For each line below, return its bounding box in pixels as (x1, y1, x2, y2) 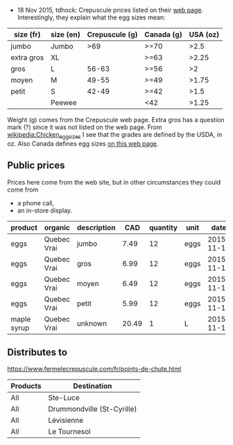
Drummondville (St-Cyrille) (48, 404, 137, 414)
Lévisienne (48, 416, 84, 426)
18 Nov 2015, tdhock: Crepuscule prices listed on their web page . (17, 6, 203, 14)
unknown (76, 319, 107, 328)
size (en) (51, 30, 81, 39)
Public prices (7, 160, 65, 171)
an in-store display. (17, 206, 73, 215)
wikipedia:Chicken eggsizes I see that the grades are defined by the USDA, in (7, 131, 223, 140)
